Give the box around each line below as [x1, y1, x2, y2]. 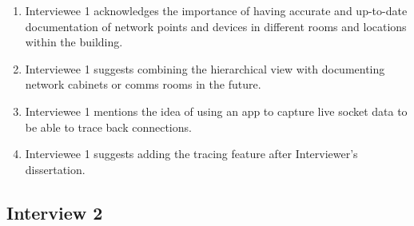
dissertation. [25, 161, 86, 177]
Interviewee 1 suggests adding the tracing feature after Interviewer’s [25, 145, 358, 162]
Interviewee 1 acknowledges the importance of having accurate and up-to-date [25, 2, 408, 18]
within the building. [25, 34, 123, 50]
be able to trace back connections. [25, 118, 192, 135]
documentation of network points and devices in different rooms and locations [25, 18, 407, 34]
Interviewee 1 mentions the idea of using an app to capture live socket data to [25, 102, 408, 119]
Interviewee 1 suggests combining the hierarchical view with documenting [25, 60, 385, 77]
